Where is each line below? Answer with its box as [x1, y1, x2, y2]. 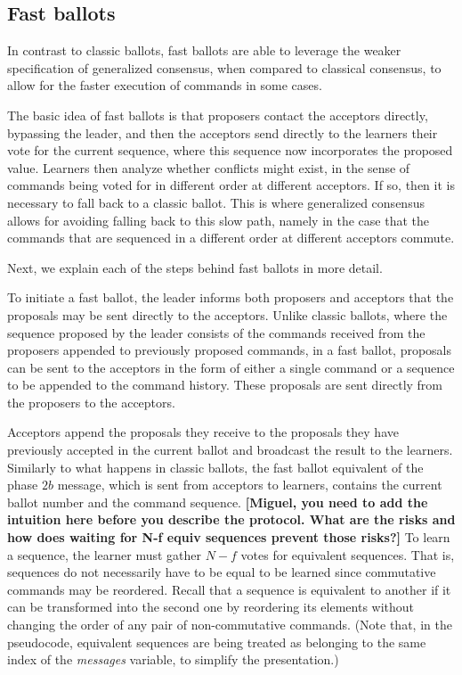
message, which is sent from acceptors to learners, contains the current [57, 475, 442, 494]
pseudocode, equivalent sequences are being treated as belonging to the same [7, 632, 426, 651]
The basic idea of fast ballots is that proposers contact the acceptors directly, [7, 105, 428, 124]
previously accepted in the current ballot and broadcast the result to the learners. [7, 440, 453, 459]
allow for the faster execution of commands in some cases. [7, 76, 322, 95]
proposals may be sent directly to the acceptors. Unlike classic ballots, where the [7, 305, 448, 324]
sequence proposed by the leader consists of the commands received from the [7, 323, 426, 342]
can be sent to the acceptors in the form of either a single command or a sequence [7, 358, 455, 376]
